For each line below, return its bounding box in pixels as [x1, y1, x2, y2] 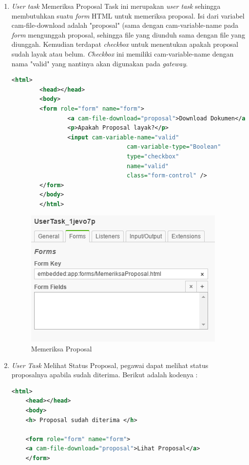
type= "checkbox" [127, 153, 179, 160]
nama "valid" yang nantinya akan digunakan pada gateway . [11, 58, 188, 68]
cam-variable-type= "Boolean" [127, 143, 221, 151]
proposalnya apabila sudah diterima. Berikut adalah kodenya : [11, 369, 198, 380]
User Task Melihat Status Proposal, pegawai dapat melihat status [11, 360, 209, 370]
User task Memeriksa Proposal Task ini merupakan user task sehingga [11, 1, 221, 11]
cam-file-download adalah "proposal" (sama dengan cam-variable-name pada [11, 20, 239, 30]
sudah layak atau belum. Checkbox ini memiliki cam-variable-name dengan [11, 48, 234, 58]
